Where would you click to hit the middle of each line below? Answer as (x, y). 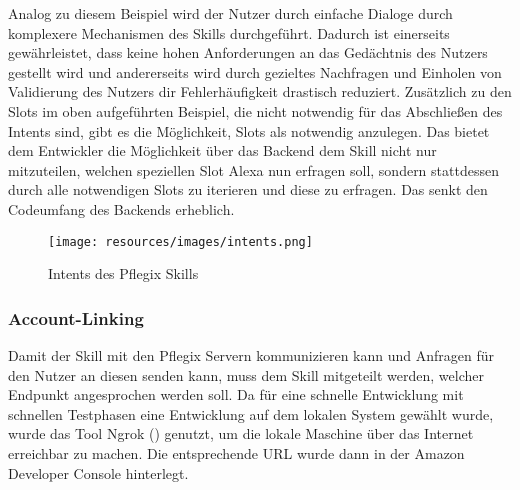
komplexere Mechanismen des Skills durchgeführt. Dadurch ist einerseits (229, 32)
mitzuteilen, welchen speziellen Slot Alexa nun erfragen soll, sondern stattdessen (253, 169)
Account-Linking (76, 317)
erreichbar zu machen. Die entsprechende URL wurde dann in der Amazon (236, 452)
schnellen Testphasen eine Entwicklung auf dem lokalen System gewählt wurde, (251, 413)
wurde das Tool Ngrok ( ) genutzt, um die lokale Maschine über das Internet (241, 433)
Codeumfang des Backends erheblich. (121, 208)
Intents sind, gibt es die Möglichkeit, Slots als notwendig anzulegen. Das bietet (249, 130)
